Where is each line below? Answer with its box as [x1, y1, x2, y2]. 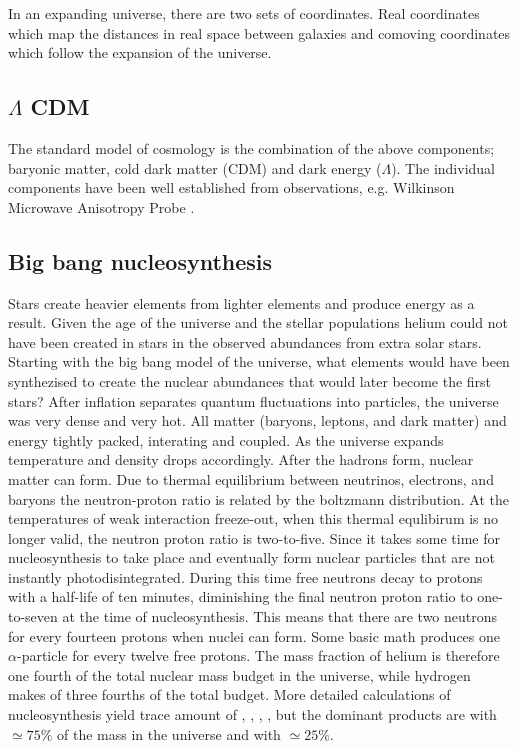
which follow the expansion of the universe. [8, 42, 272, 63]
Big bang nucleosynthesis [8, 245, 273, 276]
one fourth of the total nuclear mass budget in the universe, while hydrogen [8, 664, 471, 685]
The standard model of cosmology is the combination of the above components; [8, 137, 495, 158]
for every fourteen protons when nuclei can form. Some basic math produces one [8, 625, 501, 646]
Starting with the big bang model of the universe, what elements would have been [8, 351, 510, 372]
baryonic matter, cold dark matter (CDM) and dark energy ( [8, 157, 382, 178]
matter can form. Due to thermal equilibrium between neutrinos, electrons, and [8, 468, 494, 489]
